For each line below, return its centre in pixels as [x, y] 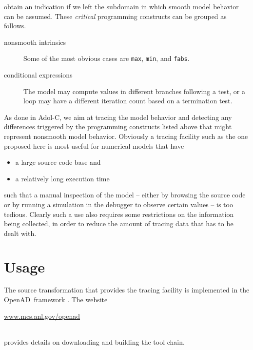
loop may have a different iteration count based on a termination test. [128, 101]
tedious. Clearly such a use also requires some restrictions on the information [119, 214]
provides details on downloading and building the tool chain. [94, 341]
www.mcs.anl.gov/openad [42, 316]
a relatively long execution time [62, 178]
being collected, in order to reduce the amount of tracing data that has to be [119, 224]
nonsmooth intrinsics [35, 42]
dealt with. [20, 233]
